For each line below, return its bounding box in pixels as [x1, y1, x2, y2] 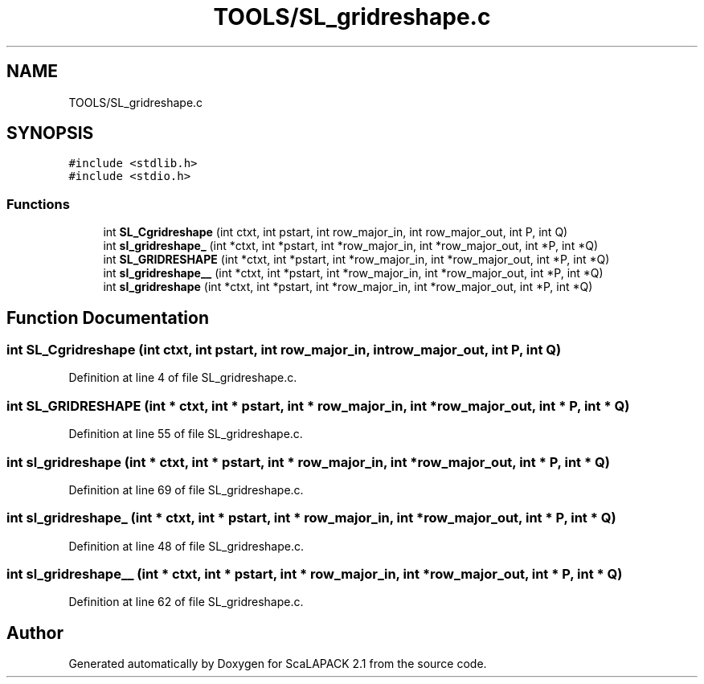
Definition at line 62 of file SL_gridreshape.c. [68, 595, 304, 609]
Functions [6, 195, 70, 212]
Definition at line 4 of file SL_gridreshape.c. [68, 371, 297, 385]
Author [6, 622, 63, 643]
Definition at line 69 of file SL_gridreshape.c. [68, 482, 304, 497]
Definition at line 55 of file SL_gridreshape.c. [68, 427, 303, 441]
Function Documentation [6, 307, 209, 328]
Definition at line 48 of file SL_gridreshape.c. [68, 539, 304, 553]
